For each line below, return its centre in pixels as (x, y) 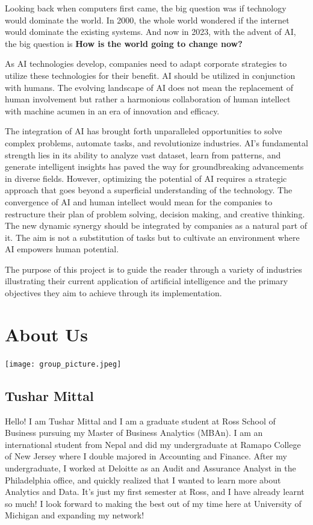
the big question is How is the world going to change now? (124, 43)
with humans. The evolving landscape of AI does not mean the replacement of (149, 87)
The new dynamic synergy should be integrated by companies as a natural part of (156, 225)
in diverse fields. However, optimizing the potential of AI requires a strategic (146, 178)
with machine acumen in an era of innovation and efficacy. (112, 110)
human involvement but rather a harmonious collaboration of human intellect (148, 99)
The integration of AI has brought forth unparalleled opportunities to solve (144, 131)
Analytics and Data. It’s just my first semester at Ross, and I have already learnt (155, 492)
